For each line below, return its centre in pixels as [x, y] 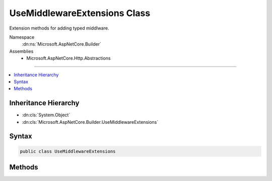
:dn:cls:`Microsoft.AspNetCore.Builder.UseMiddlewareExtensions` [90, 122]
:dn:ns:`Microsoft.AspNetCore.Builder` [62, 44]
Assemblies [21, 51]
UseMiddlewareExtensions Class [80, 13]
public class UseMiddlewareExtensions [68, 151]
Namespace [22, 37]
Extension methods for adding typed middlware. [59, 28]
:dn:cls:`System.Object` [46, 115]
